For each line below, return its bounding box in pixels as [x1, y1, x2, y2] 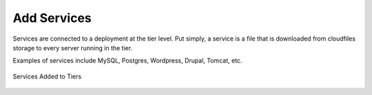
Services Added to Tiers [12, 72, 82, 81]
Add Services [12, 10, 92, 25]
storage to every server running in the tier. [12, 43, 133, 52]
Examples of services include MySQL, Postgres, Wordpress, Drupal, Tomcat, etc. [12, 56, 242, 65]
